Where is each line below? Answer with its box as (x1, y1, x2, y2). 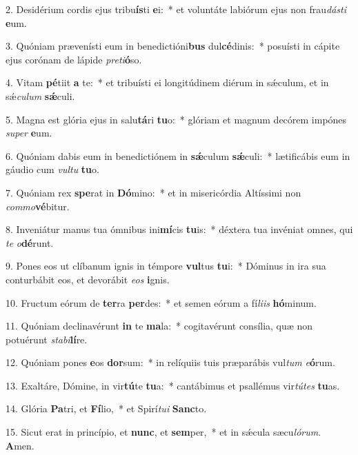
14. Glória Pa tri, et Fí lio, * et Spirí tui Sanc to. (6, 401, 207, 416)
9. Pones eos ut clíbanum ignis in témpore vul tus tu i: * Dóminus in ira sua (6, 259, 326, 273)
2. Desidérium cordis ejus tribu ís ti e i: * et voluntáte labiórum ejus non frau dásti (6, 2, 347, 16)
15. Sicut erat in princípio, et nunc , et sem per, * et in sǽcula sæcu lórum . (6, 425, 321, 439)
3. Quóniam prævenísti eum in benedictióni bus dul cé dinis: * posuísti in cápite (6, 39, 340, 53)
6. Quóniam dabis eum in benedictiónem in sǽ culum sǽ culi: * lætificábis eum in (6, 148, 350, 163)
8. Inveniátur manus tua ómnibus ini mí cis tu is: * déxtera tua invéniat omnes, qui (6, 222, 353, 236)
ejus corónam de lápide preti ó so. (6, 52, 142, 66)
